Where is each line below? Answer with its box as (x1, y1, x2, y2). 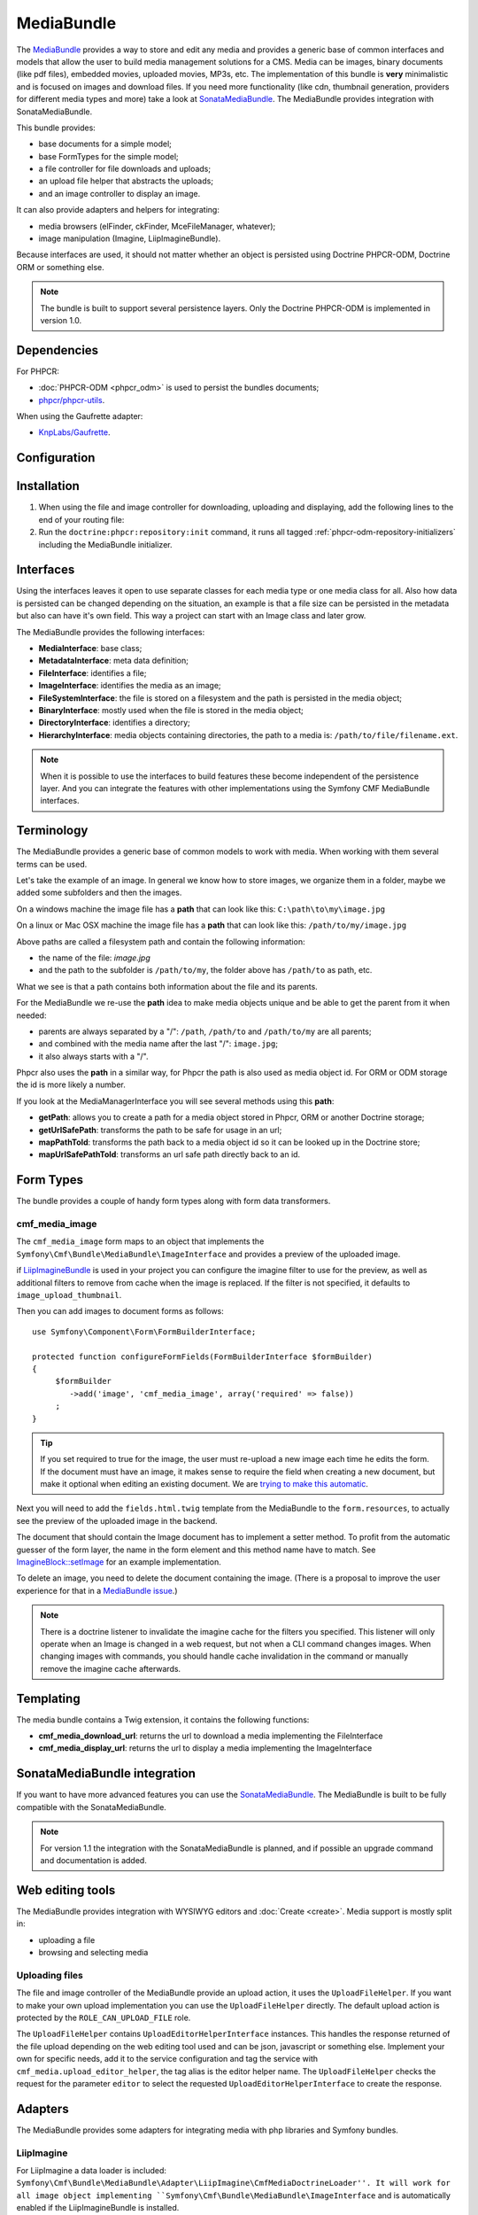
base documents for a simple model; (38, 138, 173, 150)
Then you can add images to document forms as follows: (16, 1306, 225, 1317)
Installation (16, 478, 80, 494)
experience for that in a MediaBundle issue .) (16, 1585, 178, 1596)
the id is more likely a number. (16, 1079, 126, 1090)
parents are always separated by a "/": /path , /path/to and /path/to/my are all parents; (38, 1026, 372, 1037)
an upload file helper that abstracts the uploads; (38, 175, 214, 186)
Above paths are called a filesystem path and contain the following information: (16, 936, 305, 947)
